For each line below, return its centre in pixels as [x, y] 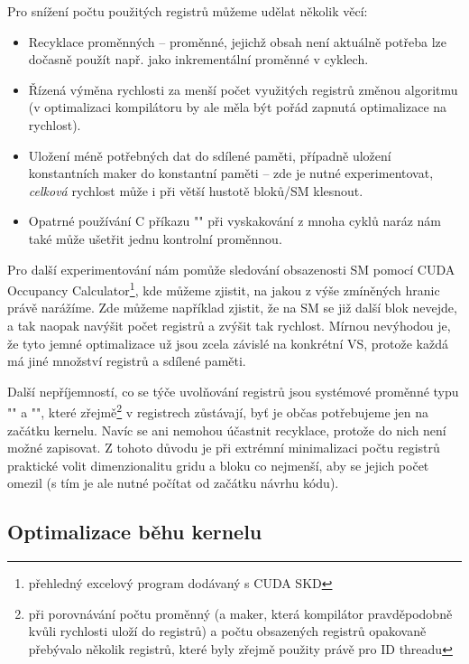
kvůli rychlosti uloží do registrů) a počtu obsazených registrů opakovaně [227, 631]
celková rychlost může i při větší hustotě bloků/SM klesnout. [196, 190]
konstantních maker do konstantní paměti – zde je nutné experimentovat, [231, 173]
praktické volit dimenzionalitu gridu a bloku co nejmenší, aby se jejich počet [218, 465]
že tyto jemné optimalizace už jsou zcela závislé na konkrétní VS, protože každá [228, 343]
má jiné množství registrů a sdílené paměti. [127, 361]
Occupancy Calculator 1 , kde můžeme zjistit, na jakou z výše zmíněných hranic [224, 289]
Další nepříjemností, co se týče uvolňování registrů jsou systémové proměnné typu [233, 391]
